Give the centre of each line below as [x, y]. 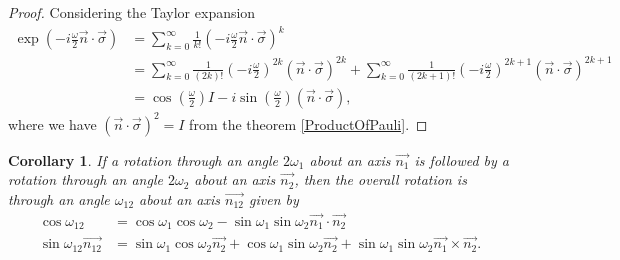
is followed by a [462, 159]
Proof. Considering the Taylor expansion [132, 12]
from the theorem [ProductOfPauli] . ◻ [308, 123]
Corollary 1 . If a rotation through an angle [143, 159]
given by [274, 198]
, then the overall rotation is [380, 179]
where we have [52, 123]
